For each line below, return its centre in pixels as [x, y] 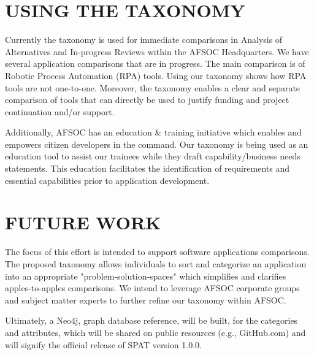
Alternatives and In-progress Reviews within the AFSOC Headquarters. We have [157, 51]
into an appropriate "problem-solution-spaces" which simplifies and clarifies [146, 276]
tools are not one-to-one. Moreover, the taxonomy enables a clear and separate [153, 87]
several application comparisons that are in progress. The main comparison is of [155, 63]
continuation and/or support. [60, 111]
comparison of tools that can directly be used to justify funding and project [147, 100]
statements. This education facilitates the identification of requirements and [147, 168]
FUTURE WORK [83, 222]
